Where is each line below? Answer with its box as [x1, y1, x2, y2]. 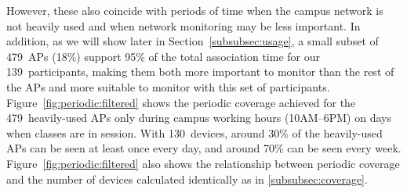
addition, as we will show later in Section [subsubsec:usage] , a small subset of [6, 33, 379, 49]
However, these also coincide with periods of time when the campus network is [6, 2, 383, 18]
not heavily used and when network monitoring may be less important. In [6, 17, 361, 34]
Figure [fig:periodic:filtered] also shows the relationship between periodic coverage [6, 155, 400, 171]
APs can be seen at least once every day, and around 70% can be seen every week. [6, 140, 402, 156]
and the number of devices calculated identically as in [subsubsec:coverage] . [6, 170, 368, 187]
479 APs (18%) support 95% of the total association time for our [6, 48, 321, 64]
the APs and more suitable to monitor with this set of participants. [6, 78, 330, 95]
